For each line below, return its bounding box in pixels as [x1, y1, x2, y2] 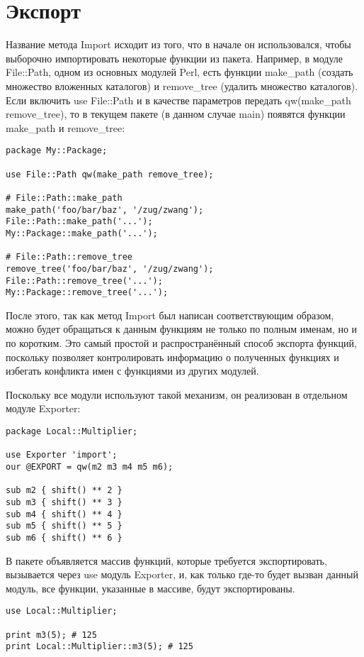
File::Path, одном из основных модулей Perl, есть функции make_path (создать [6, 65, 353, 79]
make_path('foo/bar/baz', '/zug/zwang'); [6, 204, 204, 215]
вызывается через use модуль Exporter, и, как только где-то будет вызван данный [6, 567, 358, 582]
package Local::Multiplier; [6, 426, 138, 436]
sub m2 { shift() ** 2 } [6, 485, 123, 496]
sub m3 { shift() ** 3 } [6, 497, 123, 507]
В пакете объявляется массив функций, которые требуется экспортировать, [6, 553, 327, 568]
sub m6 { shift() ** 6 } [6, 532, 123, 543]
